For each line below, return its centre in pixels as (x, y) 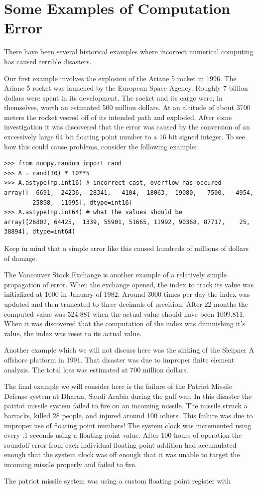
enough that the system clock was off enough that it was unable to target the (122, 454)
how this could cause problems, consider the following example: (100, 146)
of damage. (21, 258)
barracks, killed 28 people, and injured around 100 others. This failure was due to (129, 415)
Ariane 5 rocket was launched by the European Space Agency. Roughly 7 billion (126, 88)
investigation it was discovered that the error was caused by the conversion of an (127, 127)
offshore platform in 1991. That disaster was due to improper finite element (119, 359)
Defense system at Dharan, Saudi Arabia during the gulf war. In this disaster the (128, 396)
